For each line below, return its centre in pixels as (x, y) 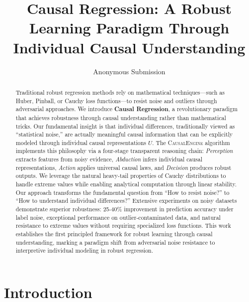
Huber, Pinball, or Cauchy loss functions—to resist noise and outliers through (116, 100)
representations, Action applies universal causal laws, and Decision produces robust (124, 167)
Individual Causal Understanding (129, 47)
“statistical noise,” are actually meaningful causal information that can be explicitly (124, 134)
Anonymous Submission (129, 71)
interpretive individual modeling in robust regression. (84, 250)
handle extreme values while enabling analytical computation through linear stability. (126, 184)
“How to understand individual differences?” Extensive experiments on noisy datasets (126, 201)
